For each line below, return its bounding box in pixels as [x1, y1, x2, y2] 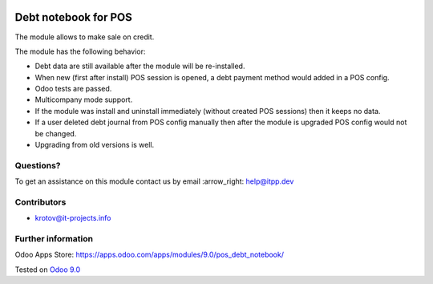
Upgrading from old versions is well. [34, 140, 155, 150]
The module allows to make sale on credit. [14, 32, 155, 42]
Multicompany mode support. [34, 95, 133, 104]
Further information [14, 233, 94, 245]
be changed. [34, 128, 77, 138]
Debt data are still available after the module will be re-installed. [34, 61, 245, 71]
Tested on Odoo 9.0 [14, 265, 81, 274]
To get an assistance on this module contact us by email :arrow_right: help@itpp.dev [14, 176, 294, 186]
